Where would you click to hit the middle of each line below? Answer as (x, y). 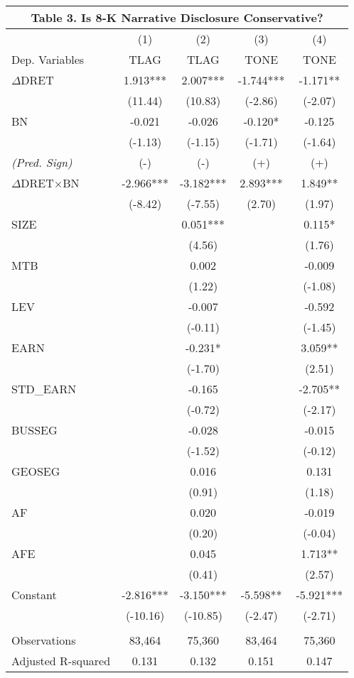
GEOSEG (36, 471)
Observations (44, 640)
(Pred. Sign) (42, 162)
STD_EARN (44, 389)
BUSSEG (34, 430)
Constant (34, 595)
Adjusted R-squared (61, 661)
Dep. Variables (48, 59)
